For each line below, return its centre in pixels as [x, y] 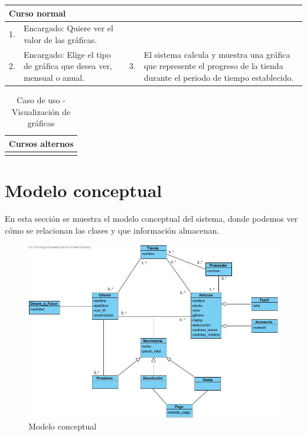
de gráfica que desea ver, [68, 66]
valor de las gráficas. [60, 39]
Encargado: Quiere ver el [68, 28]
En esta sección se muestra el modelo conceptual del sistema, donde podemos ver [151, 219]
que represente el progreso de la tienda [213, 66]
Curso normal [37, 13]
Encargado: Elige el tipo [67, 54]
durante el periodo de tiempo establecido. [219, 77]
